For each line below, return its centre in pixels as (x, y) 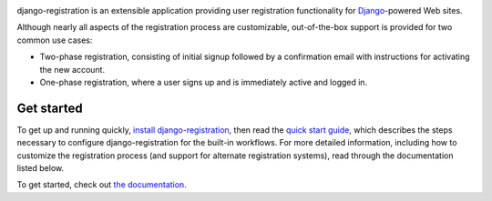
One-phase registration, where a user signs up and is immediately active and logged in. (204, 82)
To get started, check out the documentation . (102, 185)
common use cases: (55, 40)
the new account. (72, 69)
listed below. (41, 168)
